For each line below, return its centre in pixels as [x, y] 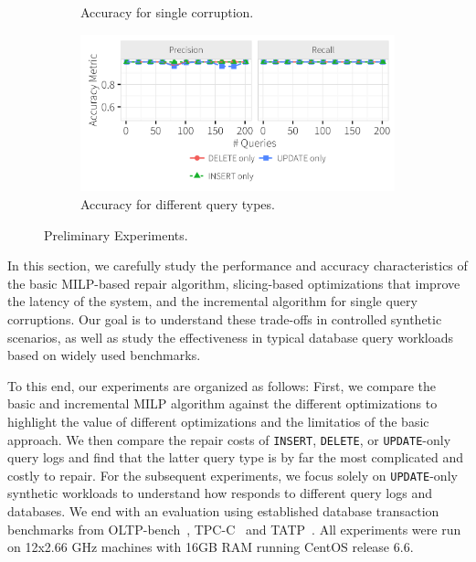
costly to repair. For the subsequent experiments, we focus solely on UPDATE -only [233, 475]
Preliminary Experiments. [116, 234]
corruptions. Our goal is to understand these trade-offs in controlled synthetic [225, 318]
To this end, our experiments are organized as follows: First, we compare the [222, 385]
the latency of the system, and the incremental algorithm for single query [212, 301]
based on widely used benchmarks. [104, 355]
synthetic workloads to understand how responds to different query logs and [220, 493]
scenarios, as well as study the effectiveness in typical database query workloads [231, 337]
